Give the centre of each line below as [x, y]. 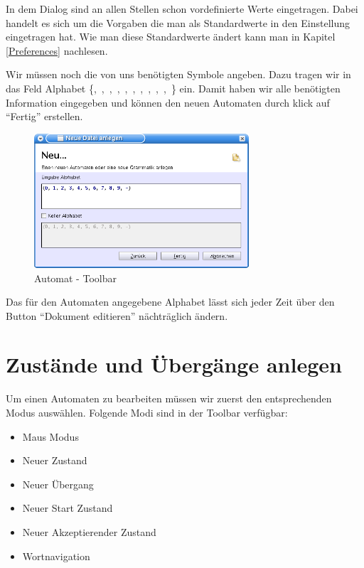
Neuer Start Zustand [68, 508]
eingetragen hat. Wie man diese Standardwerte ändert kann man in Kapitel [171, 37]
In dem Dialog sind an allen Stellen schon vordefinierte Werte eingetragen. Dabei [182, 9]
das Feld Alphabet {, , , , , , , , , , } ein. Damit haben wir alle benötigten [173, 88]
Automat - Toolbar [75, 278]
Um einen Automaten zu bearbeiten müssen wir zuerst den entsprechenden [169, 398]
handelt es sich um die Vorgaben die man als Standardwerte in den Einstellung [178, 22]
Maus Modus [50, 436]
